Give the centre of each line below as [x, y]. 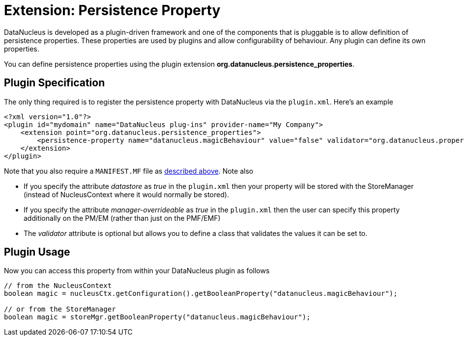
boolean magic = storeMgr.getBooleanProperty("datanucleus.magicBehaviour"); [157, 317]
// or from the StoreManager [60, 309]
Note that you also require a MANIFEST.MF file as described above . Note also [129, 171]
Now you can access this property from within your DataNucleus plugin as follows [137, 271]
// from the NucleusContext [58, 286]
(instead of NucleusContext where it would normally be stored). [126, 194]
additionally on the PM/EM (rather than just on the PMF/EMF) [122, 218]
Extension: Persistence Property [112, 10]
